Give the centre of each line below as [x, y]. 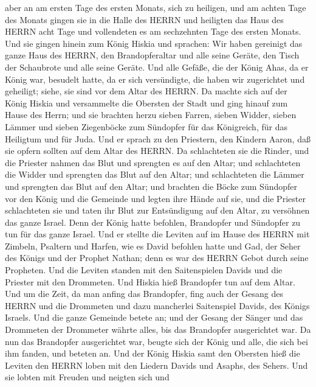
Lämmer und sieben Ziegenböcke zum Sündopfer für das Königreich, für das [146, 126]
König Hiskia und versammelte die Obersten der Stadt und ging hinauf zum [146, 103]
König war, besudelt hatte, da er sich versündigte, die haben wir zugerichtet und [155, 79]
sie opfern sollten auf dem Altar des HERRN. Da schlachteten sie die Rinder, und [157, 151]
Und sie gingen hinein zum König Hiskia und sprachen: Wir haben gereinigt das [154, 43]
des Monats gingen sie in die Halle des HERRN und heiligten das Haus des [144, 19]
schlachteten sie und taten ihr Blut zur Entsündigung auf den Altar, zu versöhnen [157, 210]
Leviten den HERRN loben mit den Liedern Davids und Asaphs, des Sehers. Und [156, 365]
